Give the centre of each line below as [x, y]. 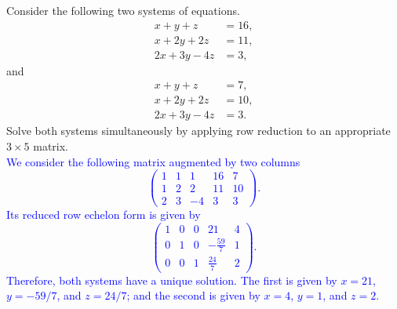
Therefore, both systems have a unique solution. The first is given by [172, 280]
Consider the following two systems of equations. [123, 10]
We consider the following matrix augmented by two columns [153, 161]
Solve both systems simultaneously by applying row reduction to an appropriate [198, 131]
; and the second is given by [193, 295]
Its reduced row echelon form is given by [104, 214]
